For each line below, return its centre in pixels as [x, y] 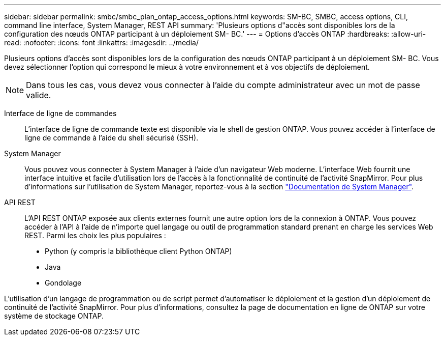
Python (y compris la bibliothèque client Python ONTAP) [138, 251]
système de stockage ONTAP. [54, 316]
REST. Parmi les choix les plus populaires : [95, 235]
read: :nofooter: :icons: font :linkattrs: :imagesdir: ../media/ [101, 42]
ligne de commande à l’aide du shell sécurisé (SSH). [112, 138]
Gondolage [63, 283]
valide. [39, 95]
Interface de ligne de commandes [60, 113]
